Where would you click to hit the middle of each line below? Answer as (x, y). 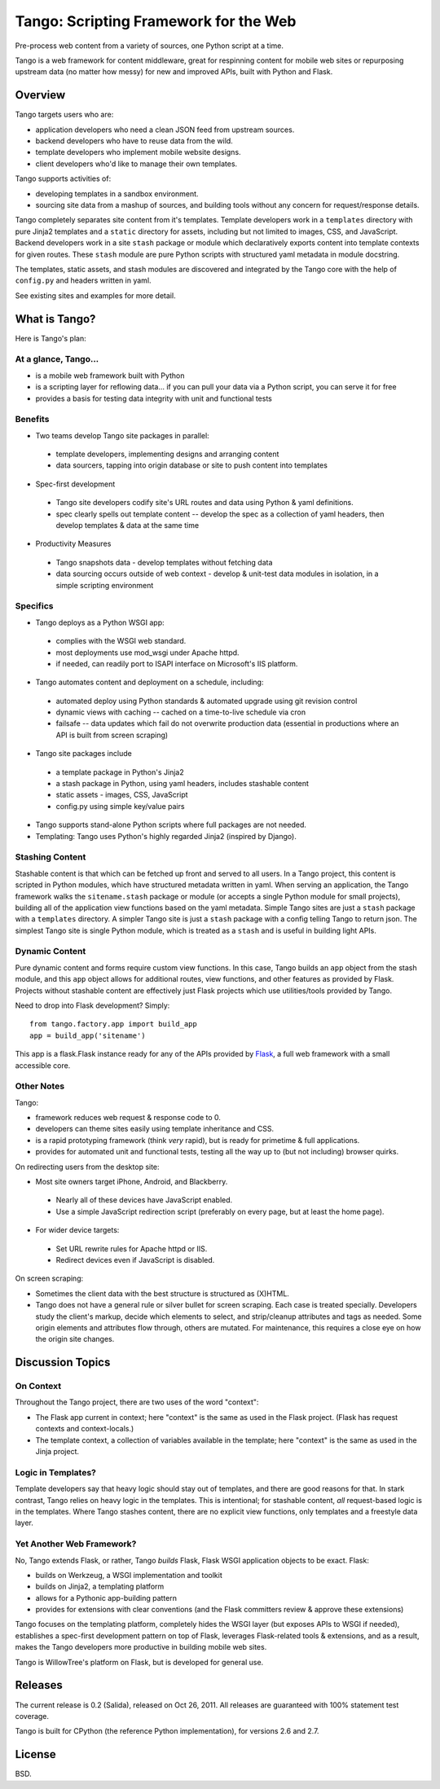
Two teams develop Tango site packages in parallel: (122, 435)
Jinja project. (57, 1452)
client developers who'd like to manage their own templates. (136, 164)
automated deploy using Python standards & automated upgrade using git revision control (207, 701)
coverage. (32, 1716)
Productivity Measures (73, 544)
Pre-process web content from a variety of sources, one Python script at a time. (150, 46)
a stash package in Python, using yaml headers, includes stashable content (183, 784)
